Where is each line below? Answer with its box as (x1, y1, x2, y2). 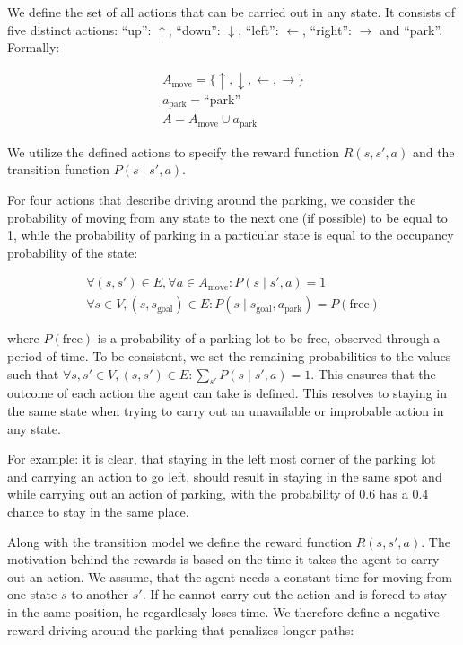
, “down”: (168, 20, 221, 39)
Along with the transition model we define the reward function (7, 532, 353, 551)
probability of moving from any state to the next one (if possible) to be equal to (7, 208, 448, 226)
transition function (7, 160, 110, 179)
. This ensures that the (310, 364, 436, 383)
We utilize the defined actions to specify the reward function (7, 142, 340, 161)
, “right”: (302, 20, 352, 39)
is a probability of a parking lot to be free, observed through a (97, 329, 441, 348)
